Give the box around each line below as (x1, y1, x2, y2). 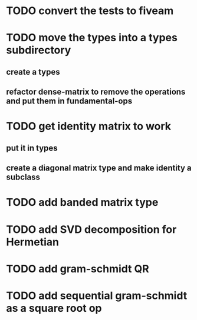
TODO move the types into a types (6, 31, 178, 45)
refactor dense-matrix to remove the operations (6, 87, 186, 97)
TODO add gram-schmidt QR (6, 262, 149, 275)
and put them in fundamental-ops (6, 96, 133, 106)
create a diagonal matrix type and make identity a (6, 163, 192, 173)
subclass (6, 172, 40, 182)
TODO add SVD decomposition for (6, 222, 177, 236)
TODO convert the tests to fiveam (6, 4, 174, 18)
